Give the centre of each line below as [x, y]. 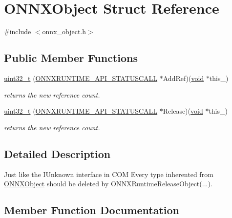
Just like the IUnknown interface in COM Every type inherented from [109, 174]
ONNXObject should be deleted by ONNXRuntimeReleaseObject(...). [108, 184]
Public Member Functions [71, 58]
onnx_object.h [64, 31]
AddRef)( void [183, 78]
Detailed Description [57, 153]
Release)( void [183, 111]
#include [18, 31]
